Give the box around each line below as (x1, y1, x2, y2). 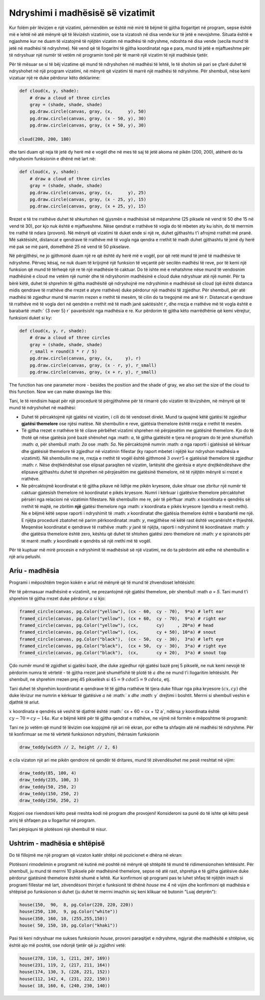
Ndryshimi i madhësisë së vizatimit (9, 7, 156, 18)
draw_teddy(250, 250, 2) (19, 798, 79, 804)
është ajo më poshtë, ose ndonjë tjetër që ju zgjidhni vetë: (9, 942, 126, 948)
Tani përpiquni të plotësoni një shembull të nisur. (9, 826, 107, 832)
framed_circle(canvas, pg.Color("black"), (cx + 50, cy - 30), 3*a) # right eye (19, 643, 227, 649)
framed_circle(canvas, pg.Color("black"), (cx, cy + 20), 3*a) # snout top (19, 650, 227, 656)
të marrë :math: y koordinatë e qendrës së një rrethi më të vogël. (21, 538, 152, 544)
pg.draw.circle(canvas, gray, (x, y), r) (29, 355, 141, 361)
